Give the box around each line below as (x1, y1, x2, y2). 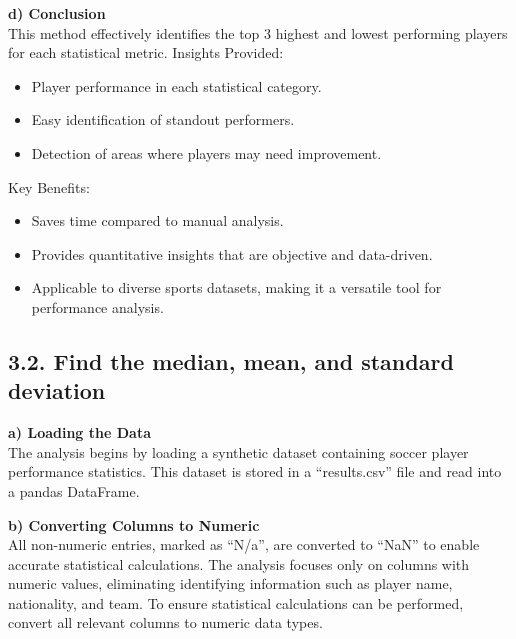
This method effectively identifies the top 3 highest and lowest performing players (8, 22, 508, 43)
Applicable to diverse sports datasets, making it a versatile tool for (31, 277, 442, 298)
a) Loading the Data (8, 422, 151, 443)
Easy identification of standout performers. (31, 109, 295, 130)
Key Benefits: (8, 176, 90, 197)
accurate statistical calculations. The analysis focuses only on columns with (8, 553, 470, 574)
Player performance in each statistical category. (31, 75, 322, 96)
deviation (8, 375, 106, 406)
